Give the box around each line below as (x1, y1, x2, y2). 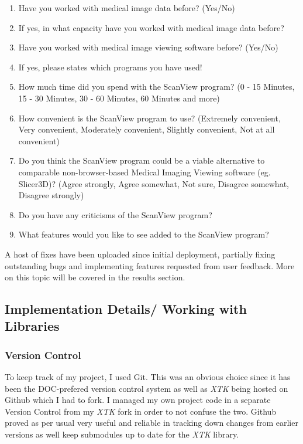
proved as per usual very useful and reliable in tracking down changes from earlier (5, 416, 298, 429)
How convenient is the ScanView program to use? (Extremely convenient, (18, 111, 281, 124)
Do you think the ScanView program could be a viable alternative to (18, 154, 265, 167)
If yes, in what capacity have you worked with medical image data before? (18, 21, 284, 33)
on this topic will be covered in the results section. (5, 271, 185, 283)
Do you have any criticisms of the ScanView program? (18, 208, 212, 221)
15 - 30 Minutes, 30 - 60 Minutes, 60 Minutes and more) (18, 91, 220, 104)
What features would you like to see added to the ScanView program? (18, 228, 269, 240)
